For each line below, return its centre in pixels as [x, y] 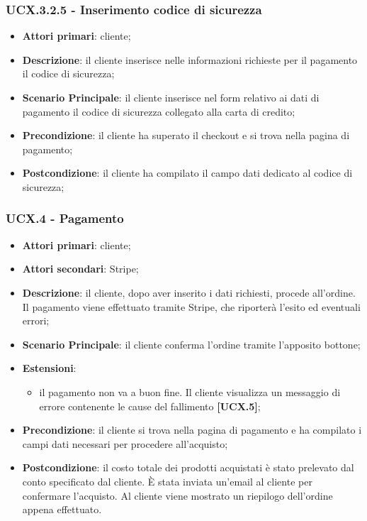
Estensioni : [49, 368]
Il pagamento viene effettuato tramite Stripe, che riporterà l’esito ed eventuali [191, 306]
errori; [36, 320]
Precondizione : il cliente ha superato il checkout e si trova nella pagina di [186, 135]
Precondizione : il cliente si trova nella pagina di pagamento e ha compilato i [192, 430]
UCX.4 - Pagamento [65, 218]
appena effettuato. [62, 509]
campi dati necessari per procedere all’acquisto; [125, 443]
